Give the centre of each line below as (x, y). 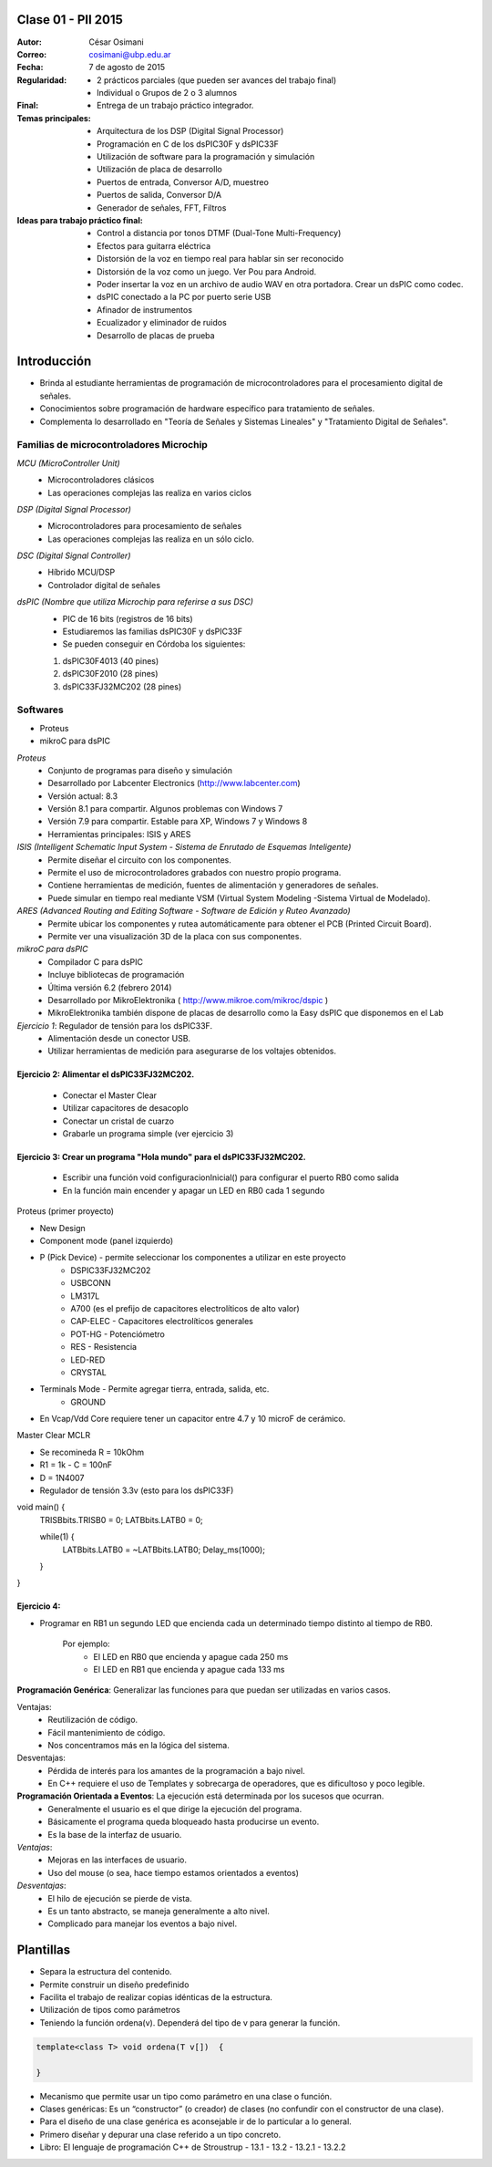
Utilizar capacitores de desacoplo (125, 1108)
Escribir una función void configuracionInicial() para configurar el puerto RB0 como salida (231, 1177)
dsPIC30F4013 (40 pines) (111, 660)
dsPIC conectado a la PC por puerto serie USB (184, 297)
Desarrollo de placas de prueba (156, 335)
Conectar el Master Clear (110, 1095)
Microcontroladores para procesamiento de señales (145, 526)
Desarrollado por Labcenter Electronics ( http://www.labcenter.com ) (174, 783)
